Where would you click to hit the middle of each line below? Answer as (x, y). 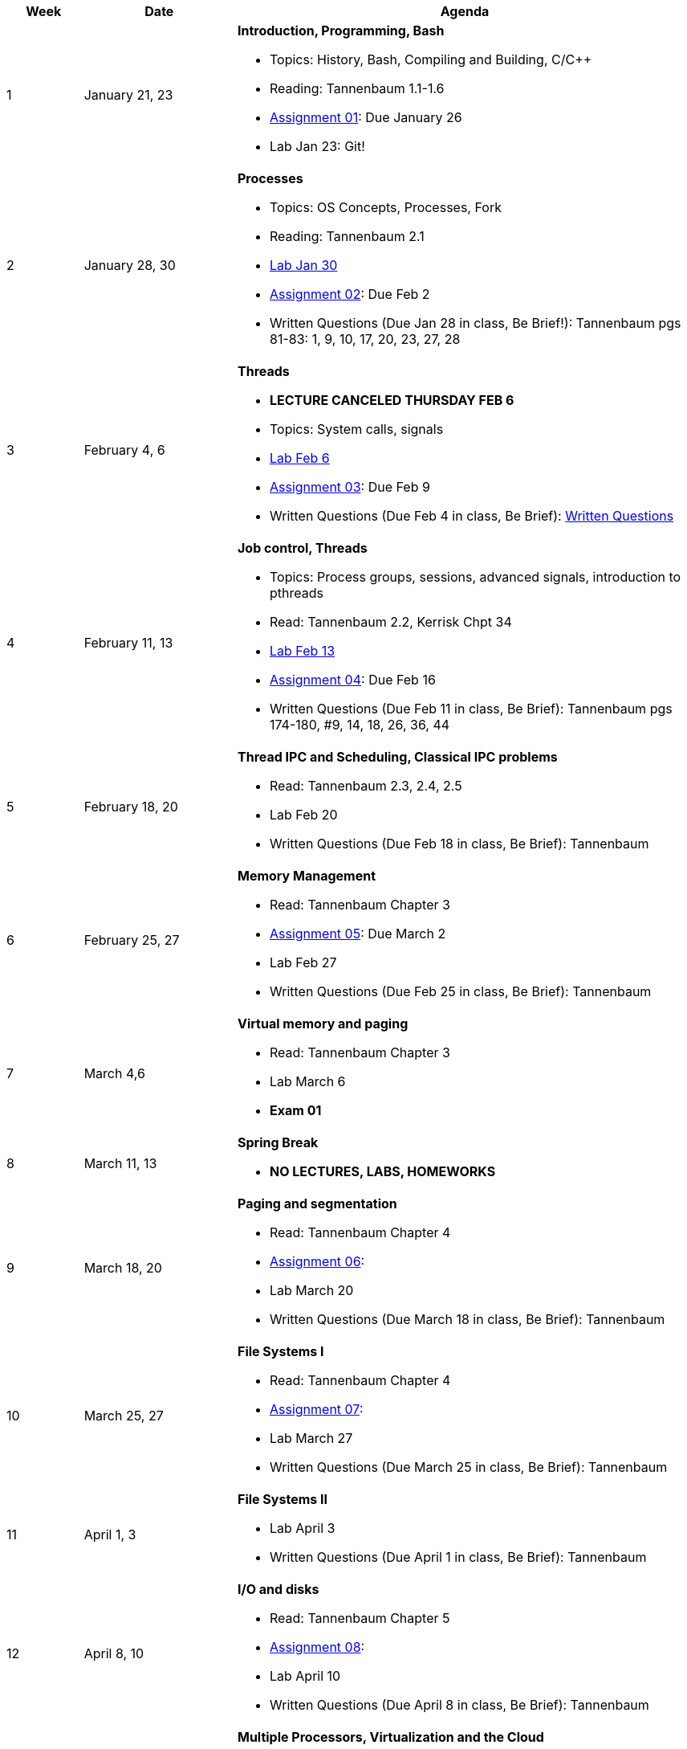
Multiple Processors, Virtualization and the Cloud (390, 1737)
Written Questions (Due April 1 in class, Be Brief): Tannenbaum (458, 1557)
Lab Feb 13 (302, 651)
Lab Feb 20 (303, 815)
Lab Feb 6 (299, 458)
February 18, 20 (131, 807)
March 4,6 (114, 1073)
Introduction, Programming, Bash (341, 31)
